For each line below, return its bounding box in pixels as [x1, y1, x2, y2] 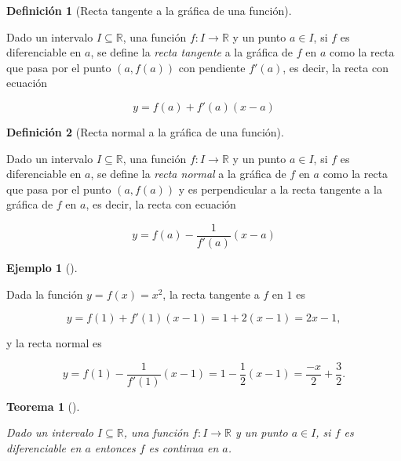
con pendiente [178, 59, 246, 75]
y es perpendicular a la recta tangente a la [178, 180, 382, 197]
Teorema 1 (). [6, 397, 80, 414]
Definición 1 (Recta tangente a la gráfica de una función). [6, 2, 292, 18]
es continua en [148, 440, 219, 456]
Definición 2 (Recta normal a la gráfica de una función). [6, 123, 284, 140]
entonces [94, 440, 136, 456]
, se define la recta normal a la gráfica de [90, 165, 286, 182]
